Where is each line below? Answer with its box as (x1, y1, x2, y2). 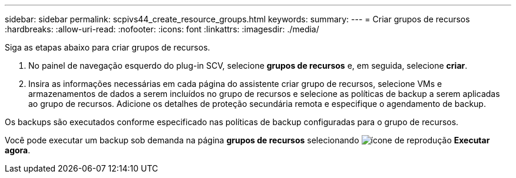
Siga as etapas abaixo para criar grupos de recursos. (5, 42, 210, 52)
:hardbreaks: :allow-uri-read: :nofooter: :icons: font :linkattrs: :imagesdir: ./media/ (5, 24, 319, 34)
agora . (5, 145, 31, 155)
